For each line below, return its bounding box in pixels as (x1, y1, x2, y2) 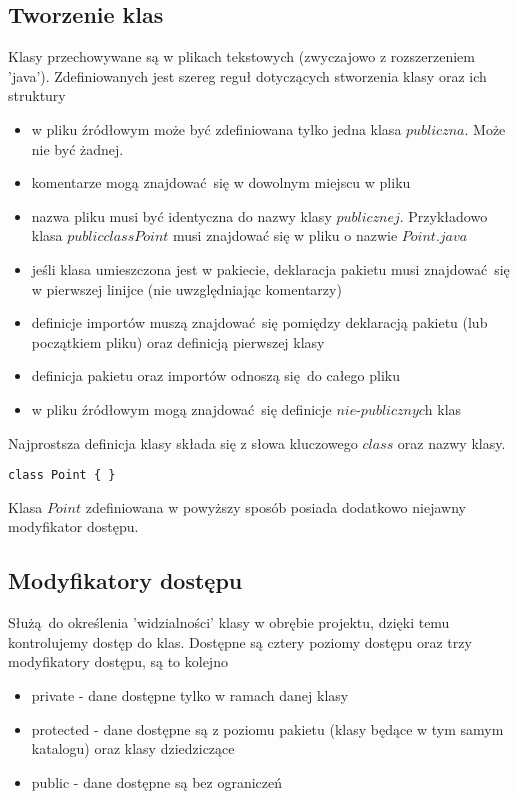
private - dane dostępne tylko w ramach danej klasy (31, 684, 349, 705)
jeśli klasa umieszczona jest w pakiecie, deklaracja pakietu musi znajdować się (31, 258, 510, 279)
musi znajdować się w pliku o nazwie (173, 225, 398, 246)
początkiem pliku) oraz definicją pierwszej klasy (31, 331, 325, 352)
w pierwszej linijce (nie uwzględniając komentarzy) (31, 278, 342, 299)
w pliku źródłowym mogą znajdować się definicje (31, 398, 332, 419)
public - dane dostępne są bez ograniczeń (31, 771, 283, 792)
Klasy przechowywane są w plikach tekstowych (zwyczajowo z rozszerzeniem (8, 46, 475, 67)
